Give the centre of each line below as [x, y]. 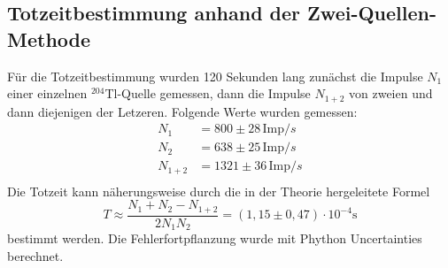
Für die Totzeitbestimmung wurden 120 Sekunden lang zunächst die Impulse [215, 76]
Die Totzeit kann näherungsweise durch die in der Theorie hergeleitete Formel [219, 191]
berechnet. [35, 255]
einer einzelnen [47, 93]
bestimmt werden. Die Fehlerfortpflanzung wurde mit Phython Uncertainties [215, 238]
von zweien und [391, 93]
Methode [49, 38]
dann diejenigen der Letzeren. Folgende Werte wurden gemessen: [182, 111]
